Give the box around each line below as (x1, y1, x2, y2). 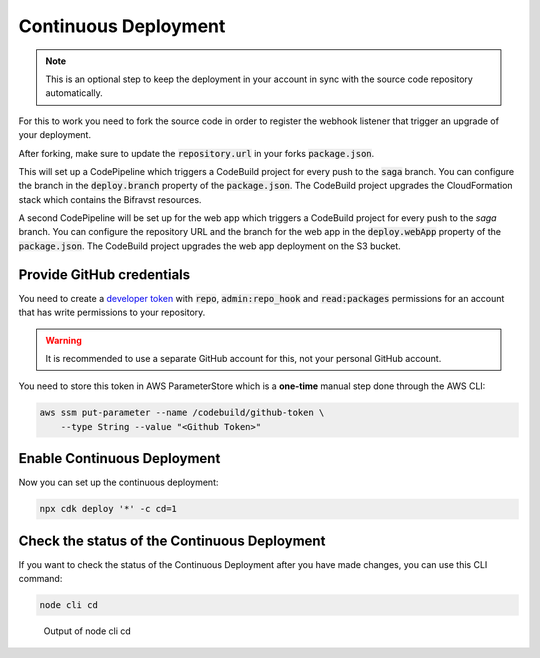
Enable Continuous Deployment (18, 450, 221, 467)
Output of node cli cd (43, 625, 132, 637)
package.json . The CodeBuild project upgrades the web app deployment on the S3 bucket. (18, 240, 402, 252)
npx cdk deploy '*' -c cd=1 (39, 503, 177, 515)
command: (18, 573, 63, 585)
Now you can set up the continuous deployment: (18, 476, 219, 489)
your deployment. (18, 129, 92, 141)
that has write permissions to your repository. (18, 306, 206, 319)
